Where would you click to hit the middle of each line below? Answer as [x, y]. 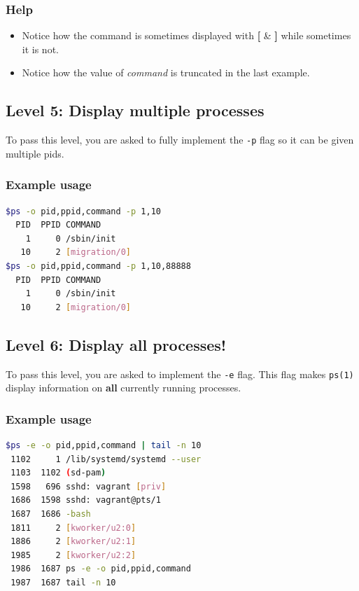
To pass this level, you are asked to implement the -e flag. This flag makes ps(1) [180, 374]
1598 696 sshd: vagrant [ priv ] [89, 486]
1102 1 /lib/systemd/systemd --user [106, 459]
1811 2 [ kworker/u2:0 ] [73, 528]
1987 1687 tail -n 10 [63, 583]
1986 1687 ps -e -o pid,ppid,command [101, 569]
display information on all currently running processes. [124, 388]
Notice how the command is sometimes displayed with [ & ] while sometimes [186, 35]
